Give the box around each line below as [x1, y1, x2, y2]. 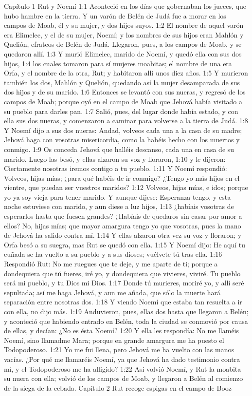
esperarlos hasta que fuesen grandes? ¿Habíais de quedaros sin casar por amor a [4, 211, 242, 221]
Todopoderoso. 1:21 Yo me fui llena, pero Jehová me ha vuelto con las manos [4, 344, 234, 355]
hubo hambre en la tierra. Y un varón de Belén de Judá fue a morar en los [4, 10, 226, 20]
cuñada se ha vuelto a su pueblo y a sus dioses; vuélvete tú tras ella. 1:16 [4, 249, 222, 259]
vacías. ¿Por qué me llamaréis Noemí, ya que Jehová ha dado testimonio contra [4, 354, 240, 364]
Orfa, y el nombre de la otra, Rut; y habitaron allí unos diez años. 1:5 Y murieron [4, 68, 248, 78]
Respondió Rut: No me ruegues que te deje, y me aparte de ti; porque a [4, 259, 218, 269]
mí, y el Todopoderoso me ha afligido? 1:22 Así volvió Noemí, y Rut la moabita [4, 363, 241, 374]
